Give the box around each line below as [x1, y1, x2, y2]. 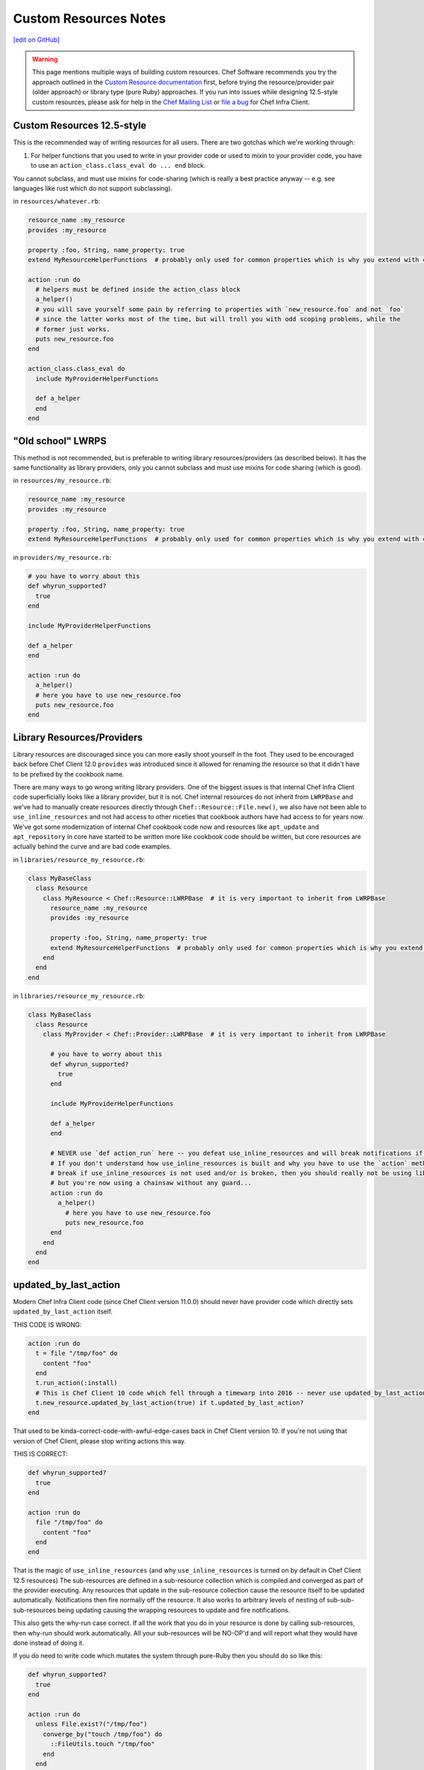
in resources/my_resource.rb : [13, 476, 112, 485]
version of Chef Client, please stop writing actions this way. [13, 1437, 187, 1445]
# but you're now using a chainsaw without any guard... [50, 1179, 252, 1187]
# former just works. [35, 325, 111, 333]
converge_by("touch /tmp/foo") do [42, 1730, 163, 1738]
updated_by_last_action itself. [13, 1307, 113, 1316]
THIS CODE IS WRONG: [13, 1320, 82, 1329]
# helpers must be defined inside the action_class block [35, 285, 241, 294]
